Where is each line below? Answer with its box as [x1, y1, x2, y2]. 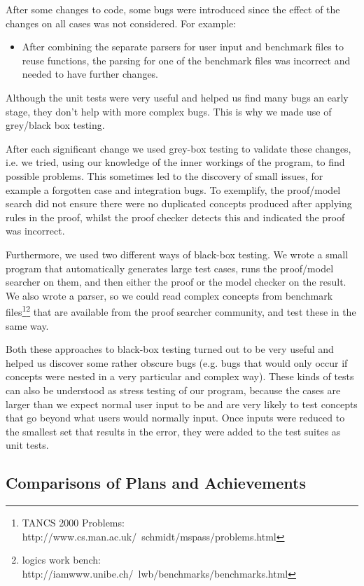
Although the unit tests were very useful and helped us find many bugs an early [6, 90, 349, 104]
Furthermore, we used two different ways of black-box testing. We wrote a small [6, 246, 349, 261]
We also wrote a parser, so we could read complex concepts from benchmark [6, 288, 333, 302]
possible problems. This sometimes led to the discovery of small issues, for [6, 168, 323, 183]
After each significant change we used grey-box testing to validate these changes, [6, 141, 351, 155]
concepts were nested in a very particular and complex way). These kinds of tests [6, 369, 354, 384]
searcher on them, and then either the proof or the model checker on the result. [6, 274, 346, 289]
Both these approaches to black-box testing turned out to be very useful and [6, 342, 334, 356]
